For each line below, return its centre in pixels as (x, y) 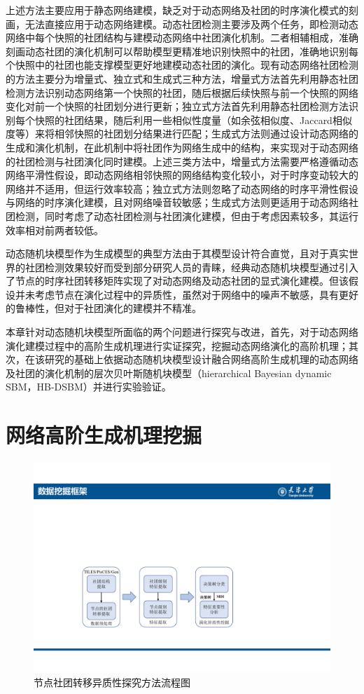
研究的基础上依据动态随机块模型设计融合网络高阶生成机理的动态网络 (201, 359)
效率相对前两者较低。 (55, 230)
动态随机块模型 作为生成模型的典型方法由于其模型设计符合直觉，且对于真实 (177, 253)
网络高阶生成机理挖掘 (104, 435)
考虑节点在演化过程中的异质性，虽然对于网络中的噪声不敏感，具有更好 (196, 294)
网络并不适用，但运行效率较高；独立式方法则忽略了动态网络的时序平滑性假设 (182, 188)
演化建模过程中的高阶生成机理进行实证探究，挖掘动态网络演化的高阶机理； (177, 345)
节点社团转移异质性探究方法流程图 (112, 682)
